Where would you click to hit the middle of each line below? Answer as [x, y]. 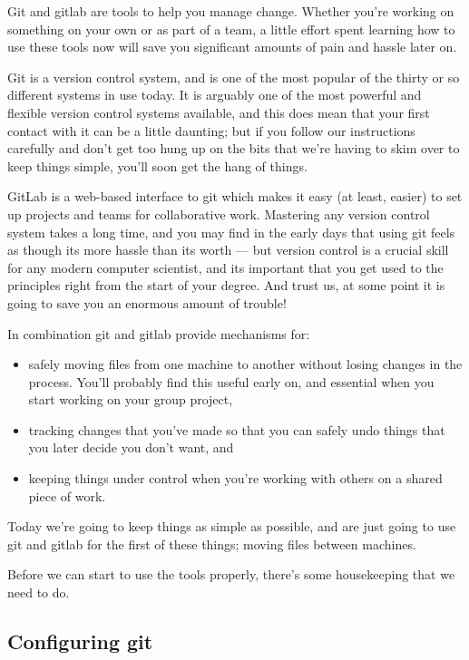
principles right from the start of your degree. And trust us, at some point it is [226, 285]
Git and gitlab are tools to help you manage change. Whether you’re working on [231, 11]
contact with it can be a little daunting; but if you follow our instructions [211, 130]
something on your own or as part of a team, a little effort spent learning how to [231, 29]
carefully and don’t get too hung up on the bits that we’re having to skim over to [234, 148]
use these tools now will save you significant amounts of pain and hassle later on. [232, 47]
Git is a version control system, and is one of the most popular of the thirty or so [234, 77]
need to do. [39, 592]
